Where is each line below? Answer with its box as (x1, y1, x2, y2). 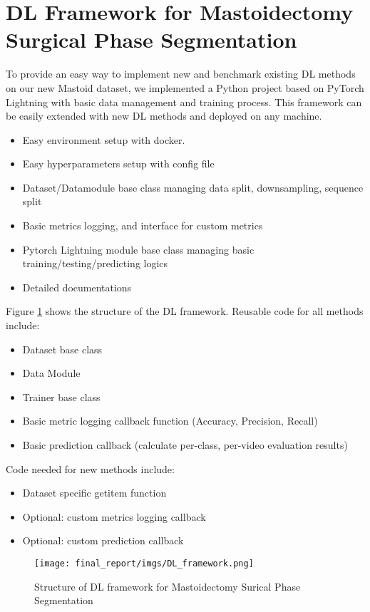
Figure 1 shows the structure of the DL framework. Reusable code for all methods (6, 304, 364, 318)
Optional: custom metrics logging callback (22, 509, 206, 524)
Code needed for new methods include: (6, 461, 175, 476)
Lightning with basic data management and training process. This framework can (6, 94, 362, 109)
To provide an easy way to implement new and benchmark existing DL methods (6, 66, 356, 81)
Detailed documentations (22, 279, 132, 294)
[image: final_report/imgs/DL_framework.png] (34, 558, 254, 569)
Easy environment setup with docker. (22, 132, 185, 147)
